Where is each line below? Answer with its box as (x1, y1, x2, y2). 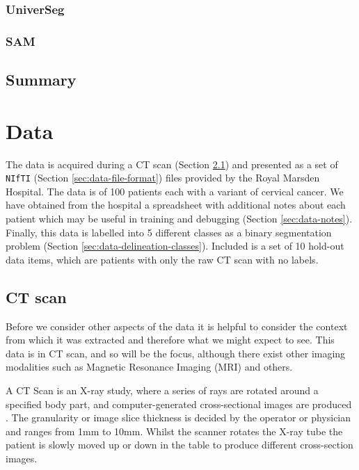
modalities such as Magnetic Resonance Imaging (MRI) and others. (6, 359, 293, 374)
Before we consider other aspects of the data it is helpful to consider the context (6, 318, 348, 333)
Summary (6, 69, 77, 90)
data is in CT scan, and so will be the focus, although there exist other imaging (6, 346, 346, 360)
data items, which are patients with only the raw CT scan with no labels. (6, 252, 319, 266)
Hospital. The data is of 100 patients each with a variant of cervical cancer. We (6, 184, 344, 198)
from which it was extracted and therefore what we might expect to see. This (6, 332, 335, 347)
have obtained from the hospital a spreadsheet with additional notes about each (6, 197, 346, 212)
